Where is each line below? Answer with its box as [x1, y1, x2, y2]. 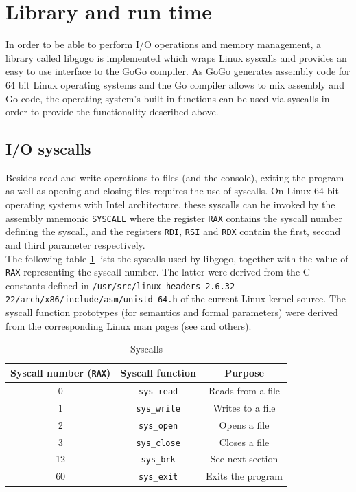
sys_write [136, 403, 180, 414]
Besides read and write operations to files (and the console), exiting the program [5, 170, 344, 184]
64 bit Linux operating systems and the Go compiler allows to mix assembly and [5, 77, 344, 91]
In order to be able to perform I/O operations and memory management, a [5, 37, 321, 52]
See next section [210, 451, 278, 466]
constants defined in [5, 278, 89, 292]
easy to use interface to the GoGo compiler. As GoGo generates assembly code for [5, 64, 351, 78]
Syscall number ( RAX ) [10, 365, 111, 379]
